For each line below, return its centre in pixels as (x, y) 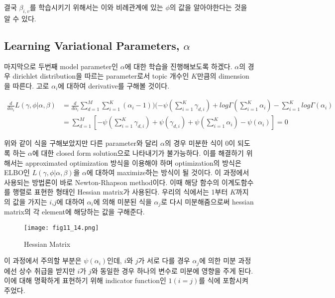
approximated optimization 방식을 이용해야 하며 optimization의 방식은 (133, 162)
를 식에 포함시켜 (223, 280)
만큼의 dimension (223, 76)
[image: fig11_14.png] (61, 228)
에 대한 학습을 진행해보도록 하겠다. (178, 66)
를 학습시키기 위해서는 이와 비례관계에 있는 (96, 7)
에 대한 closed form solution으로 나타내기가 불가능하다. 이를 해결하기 (138, 153)
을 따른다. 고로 (27, 85)
